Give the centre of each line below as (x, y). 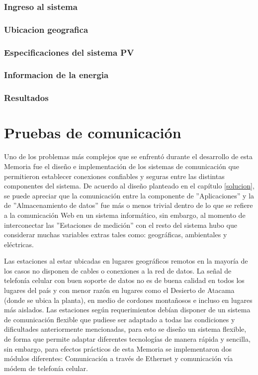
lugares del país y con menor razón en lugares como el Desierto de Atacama (119, 290)
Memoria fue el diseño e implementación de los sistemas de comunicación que (122, 166)
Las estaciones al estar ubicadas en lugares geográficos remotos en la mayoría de (126, 261)
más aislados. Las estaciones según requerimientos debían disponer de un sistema (127, 310)
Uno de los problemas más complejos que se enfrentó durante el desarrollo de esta (129, 156)
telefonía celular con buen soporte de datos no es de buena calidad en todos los (124, 280)
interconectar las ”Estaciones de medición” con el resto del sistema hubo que (121, 225)
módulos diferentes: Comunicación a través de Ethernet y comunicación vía (119, 358)
